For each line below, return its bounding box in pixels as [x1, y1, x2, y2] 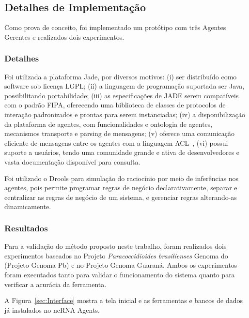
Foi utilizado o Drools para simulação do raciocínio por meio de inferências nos [4, 173, 239, 183]
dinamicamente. [4, 201, 51, 212]
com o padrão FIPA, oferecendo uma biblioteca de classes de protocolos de [4, 100, 226, 110]
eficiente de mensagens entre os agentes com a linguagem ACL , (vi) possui [4, 137, 228, 148]
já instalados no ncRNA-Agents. [4, 304, 100, 315]
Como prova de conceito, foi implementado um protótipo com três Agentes [4, 22, 226, 32]
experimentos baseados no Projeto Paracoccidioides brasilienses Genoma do [4, 250, 228, 260]
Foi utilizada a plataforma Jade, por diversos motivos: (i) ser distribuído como [4, 71, 237, 81]
